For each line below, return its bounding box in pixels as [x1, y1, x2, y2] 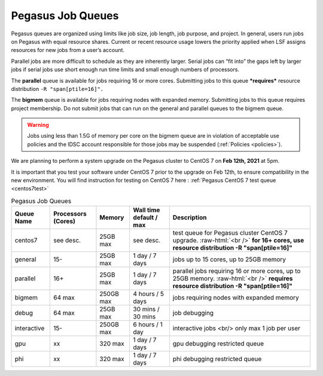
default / [133, 213, 158, 222]
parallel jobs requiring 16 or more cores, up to [172, 267, 301, 275]
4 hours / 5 [133, 290, 164, 298]
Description [172, 213, 207, 222]
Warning [27, 122, 49, 129]
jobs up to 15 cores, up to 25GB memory [172, 255, 287, 263]
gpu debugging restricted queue [172, 339, 264, 348]
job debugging [172, 309, 214, 317]
